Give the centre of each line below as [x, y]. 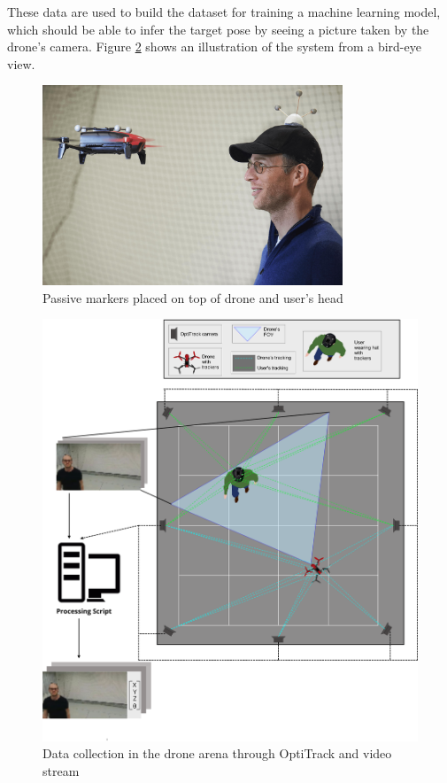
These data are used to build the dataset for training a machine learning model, [224, 12]
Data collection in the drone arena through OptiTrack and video [217, 753]
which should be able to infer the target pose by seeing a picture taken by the [218, 29]
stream [61, 770]
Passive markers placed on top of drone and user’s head [193, 297]
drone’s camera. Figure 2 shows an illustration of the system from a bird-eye [214, 47]
